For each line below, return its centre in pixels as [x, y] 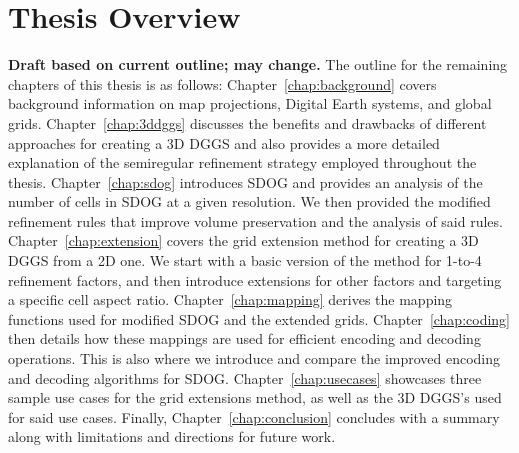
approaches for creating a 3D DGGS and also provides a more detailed [224, 142]
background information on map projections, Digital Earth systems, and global [250, 103]
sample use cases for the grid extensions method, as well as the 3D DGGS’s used [255, 397]
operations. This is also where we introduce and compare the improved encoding [254, 358]
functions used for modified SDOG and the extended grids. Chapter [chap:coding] [259, 318]
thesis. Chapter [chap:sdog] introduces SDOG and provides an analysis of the [245, 181]
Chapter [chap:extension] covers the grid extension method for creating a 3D [243, 240]
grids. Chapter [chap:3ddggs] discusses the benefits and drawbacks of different [247, 122]
